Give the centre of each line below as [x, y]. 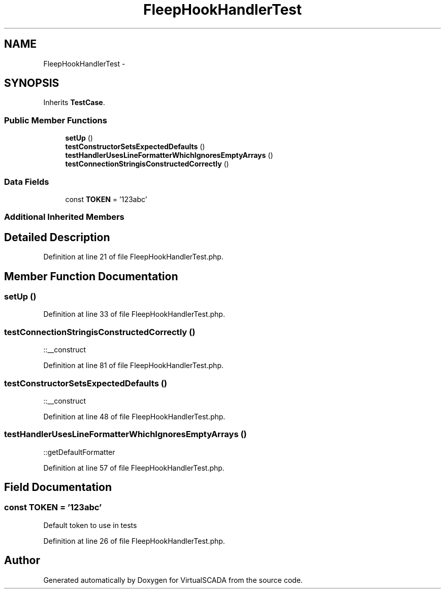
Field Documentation [58, 487]
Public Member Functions [56, 120]
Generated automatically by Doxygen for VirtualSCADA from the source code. [173, 580]
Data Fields [27, 182]
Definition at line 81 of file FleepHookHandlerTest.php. [133, 366]
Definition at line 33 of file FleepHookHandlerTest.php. [134, 314]
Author [22, 561]
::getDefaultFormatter [79, 452]
